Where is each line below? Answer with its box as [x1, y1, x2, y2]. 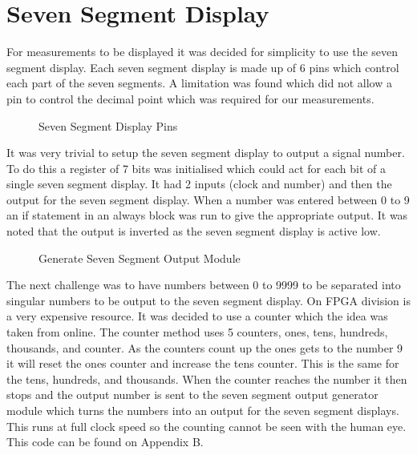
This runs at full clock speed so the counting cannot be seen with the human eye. [6, 417, 407, 434]
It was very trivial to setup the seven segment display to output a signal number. [6, 144, 405, 161]
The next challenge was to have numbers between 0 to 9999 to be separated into [6, 276, 401, 293]
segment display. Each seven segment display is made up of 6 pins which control [6, 58, 399, 75]
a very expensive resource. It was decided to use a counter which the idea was [6, 308, 388, 324]
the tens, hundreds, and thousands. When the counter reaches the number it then [6, 370, 407, 387]
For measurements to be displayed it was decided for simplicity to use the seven [6, 43, 399, 60]
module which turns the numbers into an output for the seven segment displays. [6, 402, 399, 418]
